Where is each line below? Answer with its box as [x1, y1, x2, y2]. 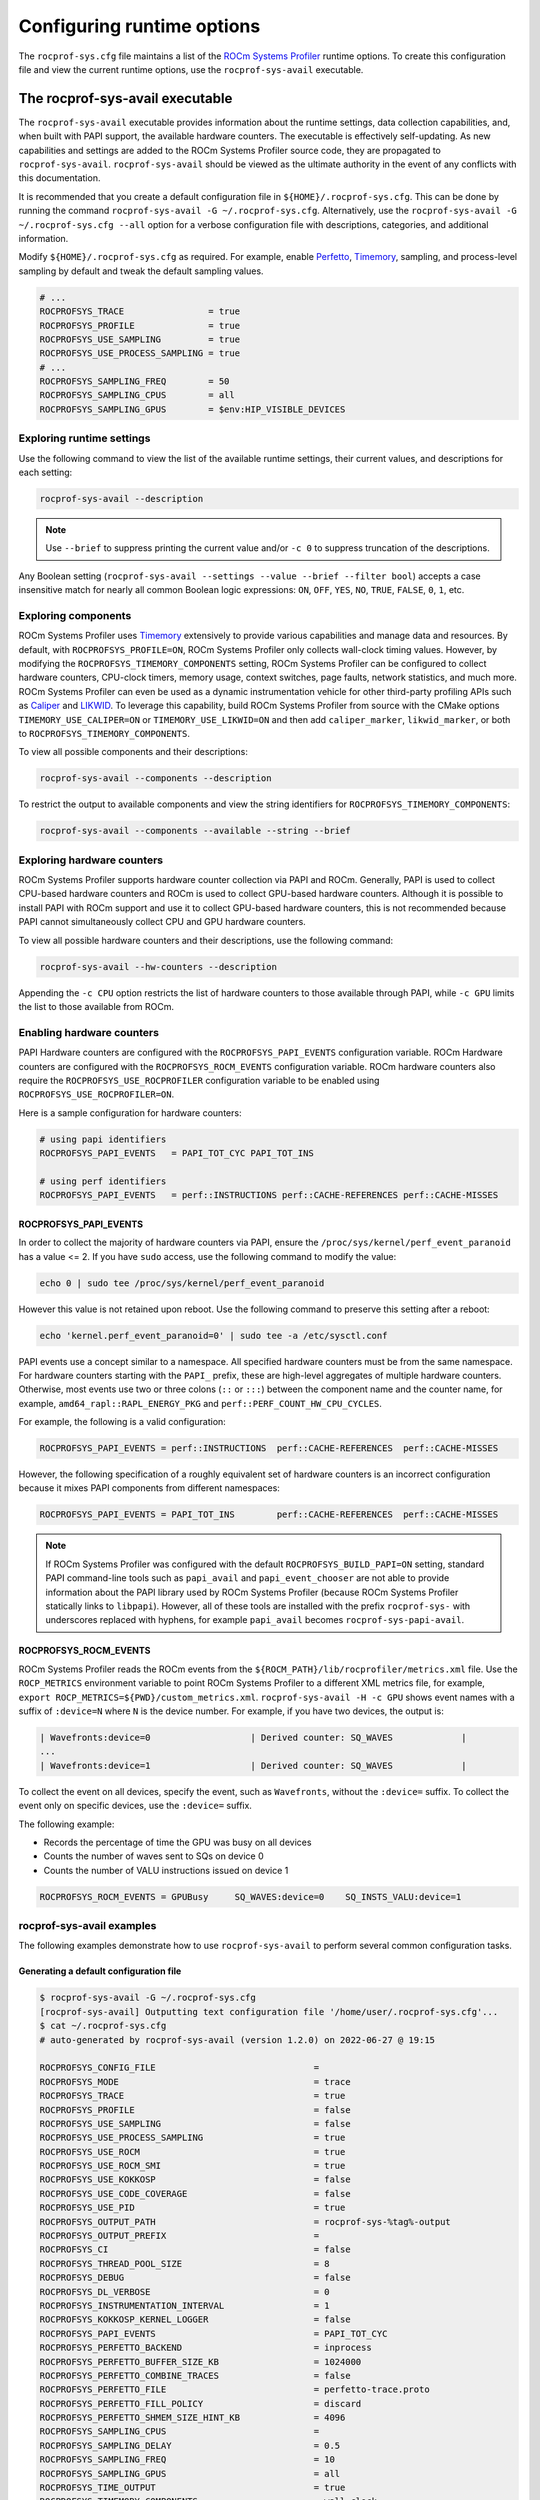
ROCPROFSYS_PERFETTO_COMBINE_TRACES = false [39, 2370, 351, 2381]
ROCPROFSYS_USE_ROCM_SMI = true [39, 2160, 346, 2172]
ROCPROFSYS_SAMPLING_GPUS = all [39, 2468, 341, 2479]
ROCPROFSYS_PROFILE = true [39, 320, 240, 331]
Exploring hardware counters [18, 853, 164, 867]
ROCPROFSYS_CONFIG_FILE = [39, 2062, 320, 2074]
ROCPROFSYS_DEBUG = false [39, 2272, 351, 2284]
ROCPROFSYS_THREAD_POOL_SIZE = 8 [39, 2258, 330, 2269]
